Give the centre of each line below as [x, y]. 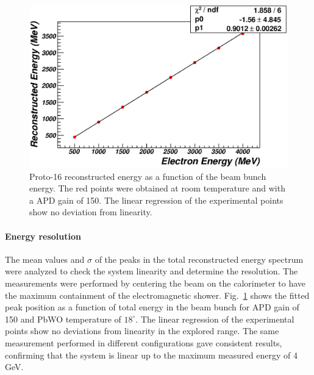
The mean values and [45, 259]
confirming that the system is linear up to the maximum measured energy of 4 [151, 355]
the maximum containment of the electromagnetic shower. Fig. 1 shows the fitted [157, 295]
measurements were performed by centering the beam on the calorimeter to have [155, 283]
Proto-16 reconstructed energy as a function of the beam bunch [148, 176]
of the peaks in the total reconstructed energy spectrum [199, 259]
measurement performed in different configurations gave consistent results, [144, 342]
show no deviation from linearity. [91, 212]
